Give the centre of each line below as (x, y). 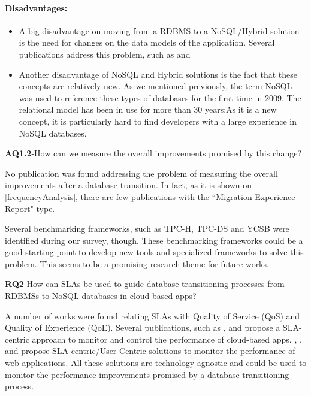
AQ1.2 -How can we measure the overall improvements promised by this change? (153, 153)
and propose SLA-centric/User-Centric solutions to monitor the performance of (150, 351)
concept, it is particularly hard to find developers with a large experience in (158, 121)
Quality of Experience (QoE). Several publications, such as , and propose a (143, 327)
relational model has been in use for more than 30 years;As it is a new (148, 109)
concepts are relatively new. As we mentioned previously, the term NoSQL (155, 86)
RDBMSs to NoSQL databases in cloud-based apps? (101, 296)
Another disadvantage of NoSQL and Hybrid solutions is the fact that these (158, 74)
